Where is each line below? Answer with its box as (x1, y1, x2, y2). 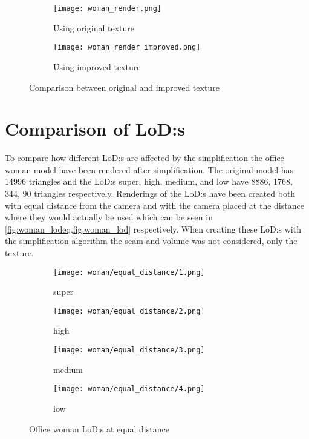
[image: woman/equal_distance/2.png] (53, 306, 205, 315)
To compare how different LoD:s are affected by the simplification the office (5, 151, 284, 164)
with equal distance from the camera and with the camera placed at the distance (5, 199, 304, 211)
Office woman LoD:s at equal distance (29, 422, 169, 435)
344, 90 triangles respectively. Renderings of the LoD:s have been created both (5, 187, 296, 199)
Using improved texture (53, 60, 141, 73)
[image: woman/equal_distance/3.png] (53, 346, 205, 355)
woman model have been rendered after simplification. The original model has (5, 163, 294, 176)
